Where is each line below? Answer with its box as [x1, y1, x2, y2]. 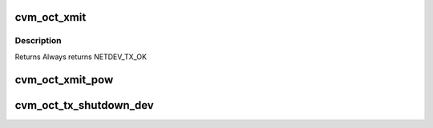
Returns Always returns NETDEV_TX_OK [14, 52, 148, 62]
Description [14, 35, 62, 46]
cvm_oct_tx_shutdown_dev [14, 98, 154, 112]
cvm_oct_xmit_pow [14, 73, 114, 86]
